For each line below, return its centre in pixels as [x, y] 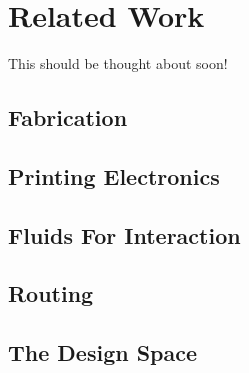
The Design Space [103, 352]
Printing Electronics [114, 175]
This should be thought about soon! [118, 63]
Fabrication [68, 117]
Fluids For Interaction [124, 234]
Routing [51, 293]
